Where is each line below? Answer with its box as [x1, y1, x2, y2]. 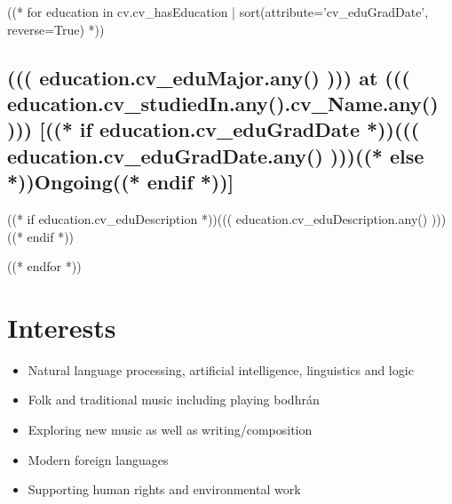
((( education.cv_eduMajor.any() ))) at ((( [7, 63, 410, 91]
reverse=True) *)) [7, 20, 105, 38]
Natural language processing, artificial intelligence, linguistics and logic [28, 360, 414, 379]
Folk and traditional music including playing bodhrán [28, 390, 320, 409]
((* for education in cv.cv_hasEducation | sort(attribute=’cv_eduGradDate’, [7, 3, 429, 20]
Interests [7, 308, 116, 345]
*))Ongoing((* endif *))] [7, 168, 234, 196]
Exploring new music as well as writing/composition [28, 420, 313, 439]
